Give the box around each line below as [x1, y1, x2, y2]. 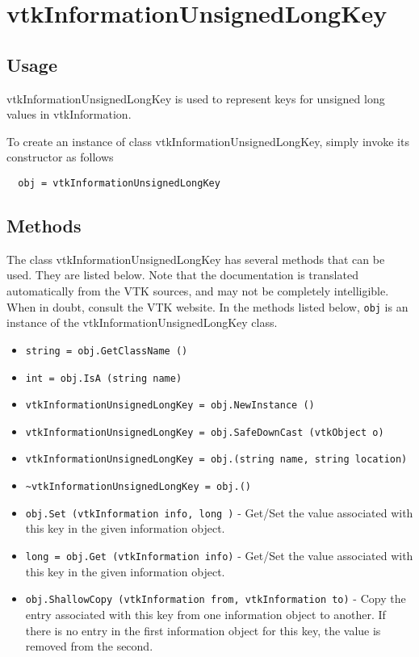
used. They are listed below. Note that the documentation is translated [6, 266, 358, 283]
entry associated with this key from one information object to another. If [25, 605, 386, 622]
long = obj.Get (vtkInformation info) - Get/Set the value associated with [25, 547, 413, 564]
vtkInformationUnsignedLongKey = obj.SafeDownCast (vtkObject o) [25, 426, 384, 438]
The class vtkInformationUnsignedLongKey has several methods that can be [6, 250, 385, 267]
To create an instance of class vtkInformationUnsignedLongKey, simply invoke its [6, 132, 409, 149]
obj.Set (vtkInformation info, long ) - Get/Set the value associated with [25, 504, 413, 521]
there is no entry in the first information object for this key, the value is [25, 621, 381, 638]
